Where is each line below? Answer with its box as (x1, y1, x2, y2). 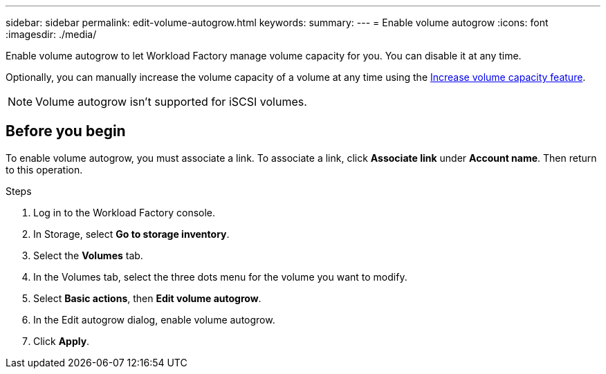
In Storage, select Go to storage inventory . (33, 227, 230, 240)
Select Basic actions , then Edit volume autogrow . (33, 292, 261, 304)
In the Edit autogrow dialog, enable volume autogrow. (33, 313, 275, 326)
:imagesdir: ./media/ (6, 28, 97, 40)
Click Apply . (33, 335, 90, 347)
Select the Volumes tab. (33, 249, 143, 261)
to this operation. (6, 163, 83, 176)
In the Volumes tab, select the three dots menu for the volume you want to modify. (33, 270, 407, 283)
